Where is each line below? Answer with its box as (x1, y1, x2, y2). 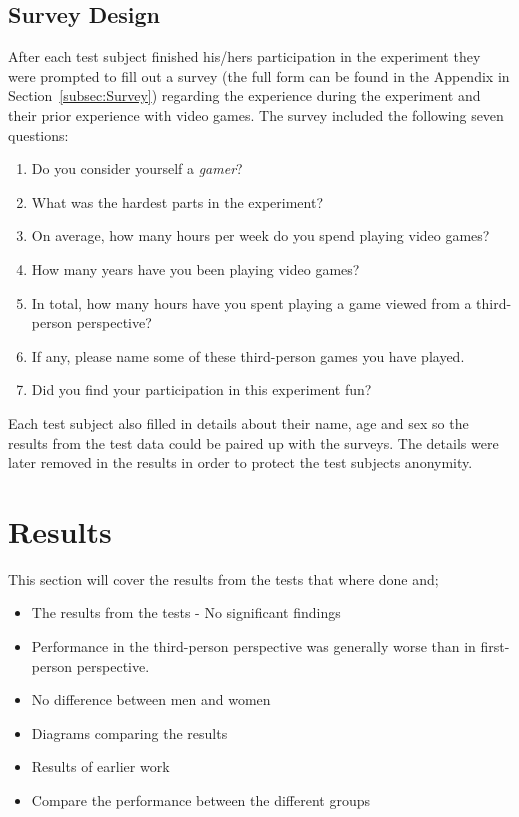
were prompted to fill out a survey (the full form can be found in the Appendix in (8, 65, 510, 86)
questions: (8, 124, 69, 145)
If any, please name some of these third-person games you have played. (31, 345, 465, 366)
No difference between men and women (31, 689, 271, 710)
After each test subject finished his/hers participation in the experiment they (8, 46, 481, 67)
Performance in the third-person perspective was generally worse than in (31, 636, 476, 657)
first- (480, 636, 510, 657)
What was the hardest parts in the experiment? (31, 191, 324, 212)
